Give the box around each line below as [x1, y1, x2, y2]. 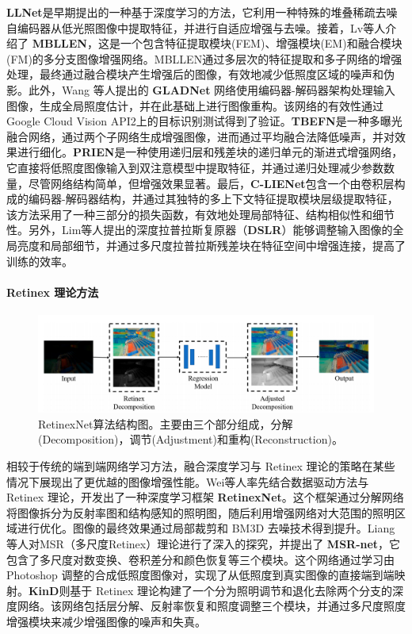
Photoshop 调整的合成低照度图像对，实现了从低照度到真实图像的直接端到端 [6, 567, 395, 583]
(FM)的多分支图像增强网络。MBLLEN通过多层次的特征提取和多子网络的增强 [6, 50, 402, 67]
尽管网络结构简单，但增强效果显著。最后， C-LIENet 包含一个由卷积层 [28, 175, 395, 191]
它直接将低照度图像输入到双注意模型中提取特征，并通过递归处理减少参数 [6, 159, 383, 175]
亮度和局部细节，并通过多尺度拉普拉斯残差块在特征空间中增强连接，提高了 [17, 236, 406, 253]
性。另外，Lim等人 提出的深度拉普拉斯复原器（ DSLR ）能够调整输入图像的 [6, 221, 393, 238]
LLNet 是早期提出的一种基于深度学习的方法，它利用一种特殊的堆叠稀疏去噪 [6, 4, 398, 20]
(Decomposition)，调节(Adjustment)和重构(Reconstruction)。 [38, 431, 343, 448]
